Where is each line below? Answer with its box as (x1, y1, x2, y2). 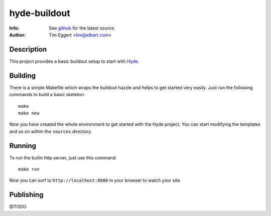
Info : (9, 25, 20, 31)
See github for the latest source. (49, 25, 115, 31)
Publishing (9, 190, 44, 199)
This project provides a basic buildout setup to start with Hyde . (9, 58, 140, 64)
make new (18, 110, 40, 116)
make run (18, 166, 40, 172)
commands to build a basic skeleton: (9, 92, 85, 98)
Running (9, 141, 37, 150)
